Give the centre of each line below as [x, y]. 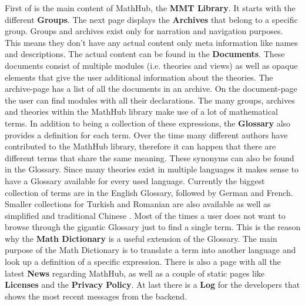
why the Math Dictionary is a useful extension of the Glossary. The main [141, 238]
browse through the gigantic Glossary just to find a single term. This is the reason [153, 227]
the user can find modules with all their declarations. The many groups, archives [150, 100]
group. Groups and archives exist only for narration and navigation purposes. [144, 31]
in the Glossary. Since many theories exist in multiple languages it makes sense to [152, 169]
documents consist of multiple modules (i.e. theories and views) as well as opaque [151, 65]
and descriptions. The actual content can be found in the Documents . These [145, 54]
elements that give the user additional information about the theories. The [139, 77]
